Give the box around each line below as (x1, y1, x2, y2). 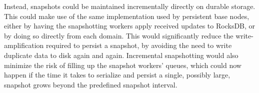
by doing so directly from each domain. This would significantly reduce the (4, 30, 233, 40)
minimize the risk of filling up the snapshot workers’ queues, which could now (4, 59, 241, 70)
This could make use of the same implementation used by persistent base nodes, (4, 10, 249, 21)
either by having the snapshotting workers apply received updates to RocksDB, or (4, 20, 255, 31)
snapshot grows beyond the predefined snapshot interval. (4, 79, 177, 89)
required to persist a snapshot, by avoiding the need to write (46, 40, 232, 50)
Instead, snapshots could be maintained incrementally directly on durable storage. (4, 1, 255, 11)
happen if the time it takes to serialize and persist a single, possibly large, (4, 69, 230, 80)
